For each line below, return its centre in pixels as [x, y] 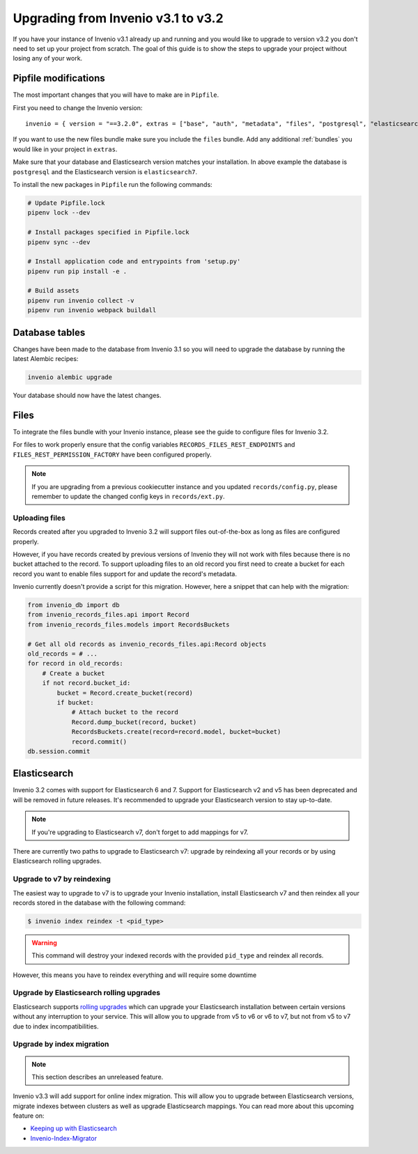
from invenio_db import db [73, 605]
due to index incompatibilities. [56, 1026]
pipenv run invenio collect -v [81, 300]
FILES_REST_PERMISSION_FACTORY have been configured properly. [112, 454]
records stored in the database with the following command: [99, 902]
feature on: [29, 1116]
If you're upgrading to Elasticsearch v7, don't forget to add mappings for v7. [140, 832]
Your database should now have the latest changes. [87, 395]
